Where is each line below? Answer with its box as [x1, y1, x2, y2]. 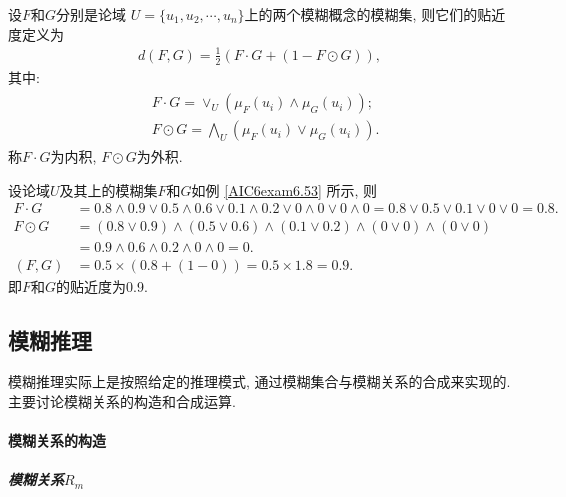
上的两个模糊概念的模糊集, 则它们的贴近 [244, 4, 506, 24]
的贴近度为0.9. [56, 275, 148, 296]
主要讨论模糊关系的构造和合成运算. [8, 390, 236, 411]
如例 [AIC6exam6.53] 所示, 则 [191, 179, 378, 200]
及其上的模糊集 [59, 179, 158, 200]
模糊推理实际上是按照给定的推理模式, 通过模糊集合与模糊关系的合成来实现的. [8, 371, 511, 392]
